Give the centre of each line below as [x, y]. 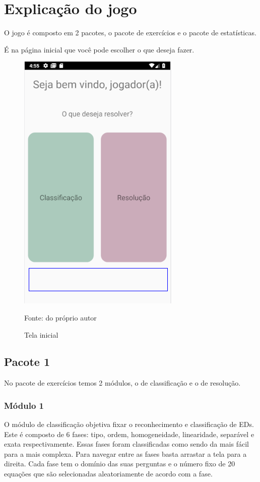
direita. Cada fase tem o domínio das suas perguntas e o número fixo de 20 [120, 464]
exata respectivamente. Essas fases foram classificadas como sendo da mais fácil [126, 444]
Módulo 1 [24, 405]
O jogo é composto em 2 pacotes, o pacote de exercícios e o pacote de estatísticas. [130, 33]
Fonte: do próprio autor [60, 317]
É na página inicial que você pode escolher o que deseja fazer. [99, 49]
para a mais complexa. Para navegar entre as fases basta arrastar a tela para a [125, 453]
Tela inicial [41, 334]
